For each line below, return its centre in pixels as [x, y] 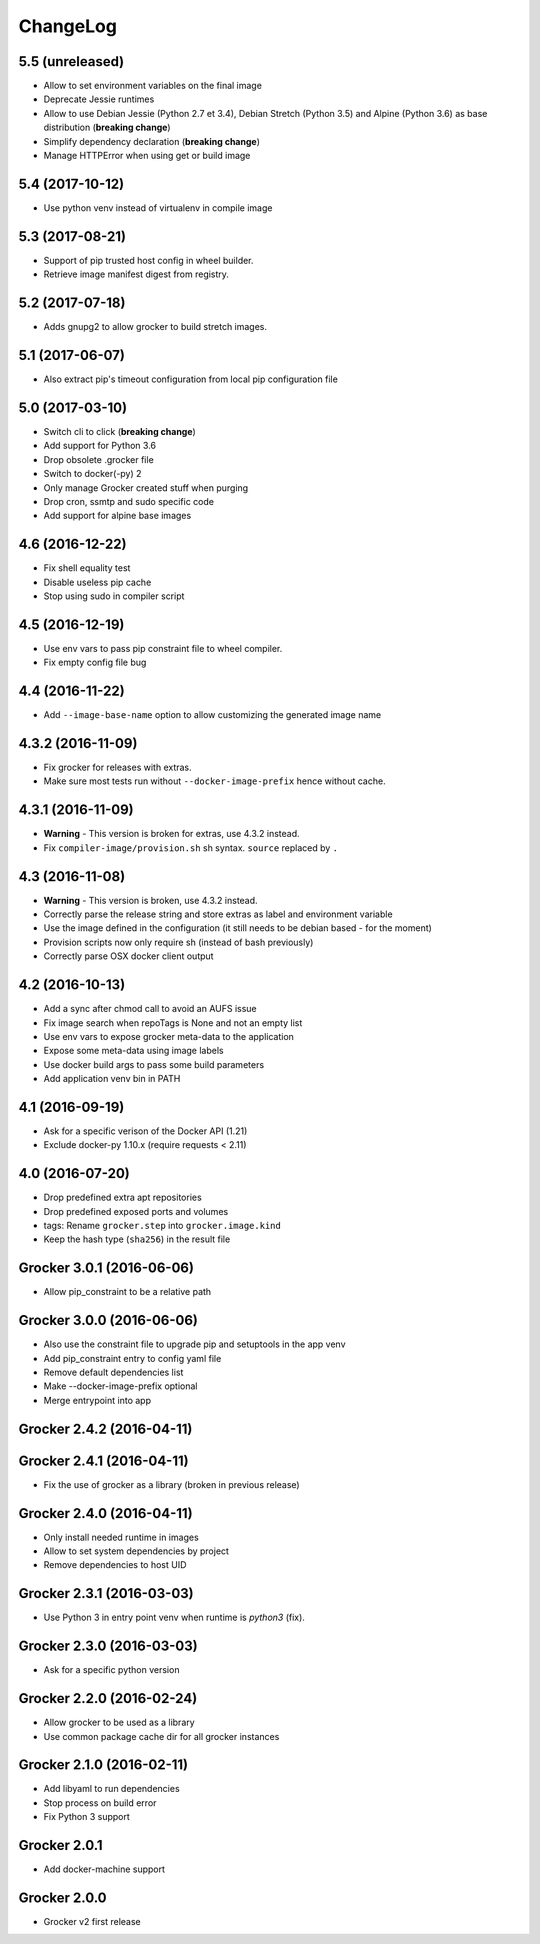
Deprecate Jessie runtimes [99, 99]
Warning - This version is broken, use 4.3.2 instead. [151, 900]
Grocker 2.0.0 [62, 1897]
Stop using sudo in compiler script [114, 596]
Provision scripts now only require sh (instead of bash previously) [178, 942]
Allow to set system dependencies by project [136, 1551]
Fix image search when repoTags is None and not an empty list [173, 1022]
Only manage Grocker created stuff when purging [146, 487]
